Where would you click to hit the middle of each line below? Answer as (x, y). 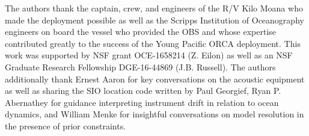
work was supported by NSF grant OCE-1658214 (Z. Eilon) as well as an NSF (149, 55)
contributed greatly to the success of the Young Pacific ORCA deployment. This (153, 43)
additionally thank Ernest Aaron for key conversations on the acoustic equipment (155, 79)
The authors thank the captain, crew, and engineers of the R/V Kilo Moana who (154, 8)
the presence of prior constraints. (66, 125)
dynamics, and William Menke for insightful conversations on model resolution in (154, 114)
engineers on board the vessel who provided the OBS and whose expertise (141, 32)
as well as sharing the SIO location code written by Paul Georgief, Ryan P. (143, 91)
